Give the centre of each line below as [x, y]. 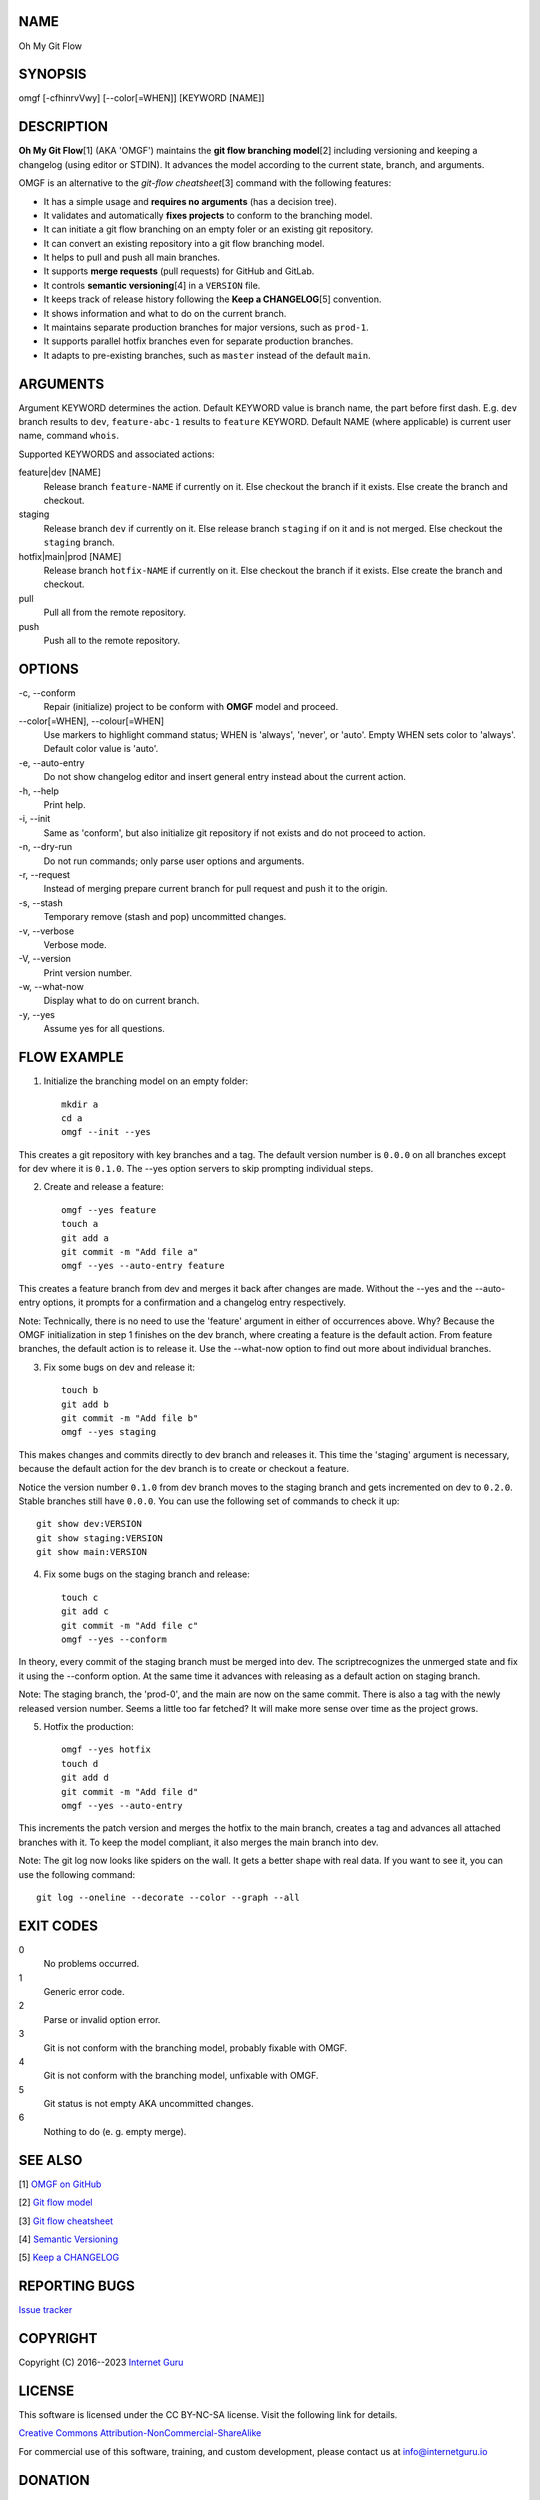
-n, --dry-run [45, 847]
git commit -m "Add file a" [130, 1252]
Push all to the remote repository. [112, 640]
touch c [80, 1597]
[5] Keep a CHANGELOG [69, 2257]
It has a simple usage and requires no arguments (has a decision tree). [190, 201]
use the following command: [77, 1874]
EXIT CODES [58, 1925]
